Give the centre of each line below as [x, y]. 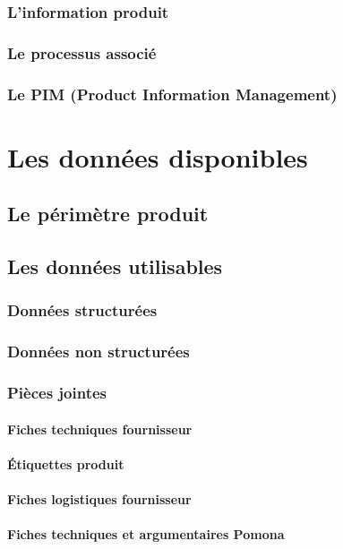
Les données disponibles [158, 156]
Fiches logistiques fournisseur [99, 498]
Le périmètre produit [108, 214]
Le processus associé [82, 52]
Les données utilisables [115, 266]
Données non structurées [99, 352]
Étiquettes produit [66, 463]
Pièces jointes [57, 393]
